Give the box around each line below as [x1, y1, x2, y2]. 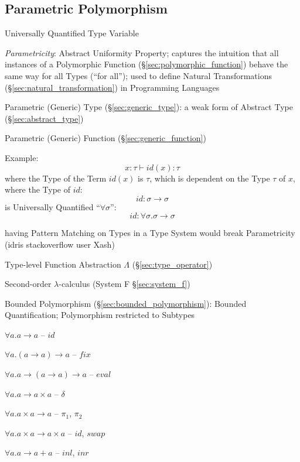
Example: [5, 151, 39, 163]
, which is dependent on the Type [149, 172, 270, 184]
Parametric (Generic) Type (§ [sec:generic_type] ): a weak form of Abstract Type [5, 101, 293, 113]
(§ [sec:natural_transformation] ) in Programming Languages [5, 81, 220, 93]
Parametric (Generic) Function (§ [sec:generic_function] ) [5, 132, 206, 144]
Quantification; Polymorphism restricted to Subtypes [5, 309, 195, 321]
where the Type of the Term [5, 172, 107, 184]
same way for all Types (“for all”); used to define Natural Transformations [5, 69, 272, 81]
